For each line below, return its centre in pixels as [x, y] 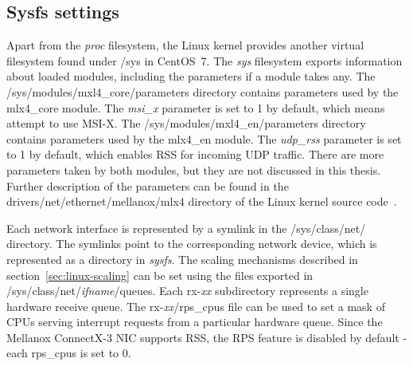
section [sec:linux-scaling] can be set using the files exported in [160, 275]
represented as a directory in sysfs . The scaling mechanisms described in [182, 259]
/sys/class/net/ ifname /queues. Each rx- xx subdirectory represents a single [187, 291]
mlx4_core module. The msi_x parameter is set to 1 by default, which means [196, 107]
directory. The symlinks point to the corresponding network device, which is [192, 244]
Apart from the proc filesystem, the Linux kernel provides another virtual [185, 45]
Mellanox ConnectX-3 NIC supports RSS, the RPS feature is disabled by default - [207, 337]
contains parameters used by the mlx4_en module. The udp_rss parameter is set [204, 138]
